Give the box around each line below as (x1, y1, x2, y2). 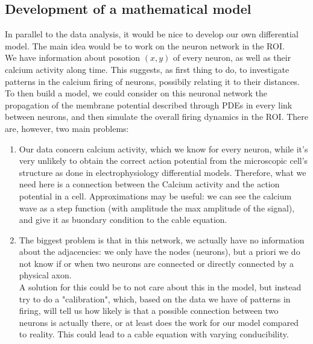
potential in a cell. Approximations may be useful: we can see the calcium (19, 189, 292, 202)
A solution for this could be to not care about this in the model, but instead (19, 281, 302, 293)
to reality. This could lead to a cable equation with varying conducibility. (19, 328, 289, 340)
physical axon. (19, 269, 72, 281)
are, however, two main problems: (5, 122, 129, 134)
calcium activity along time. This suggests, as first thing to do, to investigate (5, 63, 289, 75)
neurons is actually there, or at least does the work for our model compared (19, 316, 299, 328)
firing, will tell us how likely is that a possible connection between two (19, 304, 279, 317)
